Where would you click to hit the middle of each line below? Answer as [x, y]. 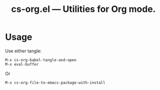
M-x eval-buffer [22, 64]
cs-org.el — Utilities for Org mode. [83, 9]
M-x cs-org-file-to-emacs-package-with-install [55, 83]
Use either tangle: [23, 51]
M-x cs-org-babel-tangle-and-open [41, 60]
